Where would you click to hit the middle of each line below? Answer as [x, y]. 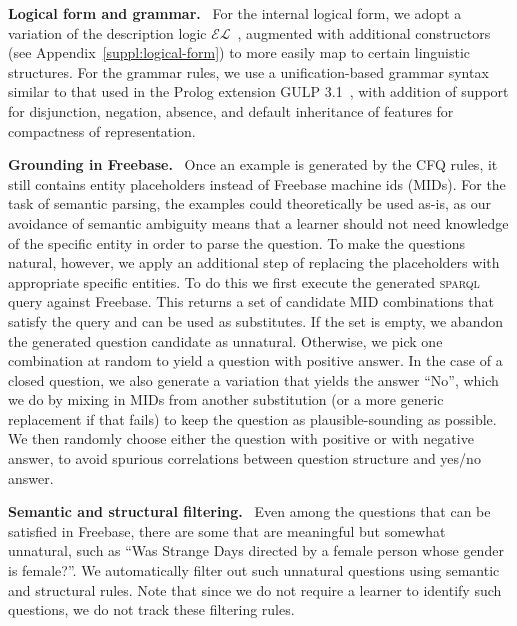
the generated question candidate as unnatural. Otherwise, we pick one [225, 340]
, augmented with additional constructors [364, 32]
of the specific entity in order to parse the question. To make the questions [237, 242]
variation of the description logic [107, 32]
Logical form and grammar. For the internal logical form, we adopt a [235, 13]
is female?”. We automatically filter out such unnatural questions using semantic [254, 570]
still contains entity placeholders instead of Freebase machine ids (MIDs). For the [257, 183]
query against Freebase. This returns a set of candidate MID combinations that [251, 301]
